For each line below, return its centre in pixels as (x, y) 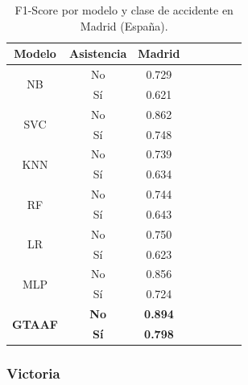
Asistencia (98, 53)
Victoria (33, 373)
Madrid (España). (124, 25)
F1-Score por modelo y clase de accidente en (124, 10)
